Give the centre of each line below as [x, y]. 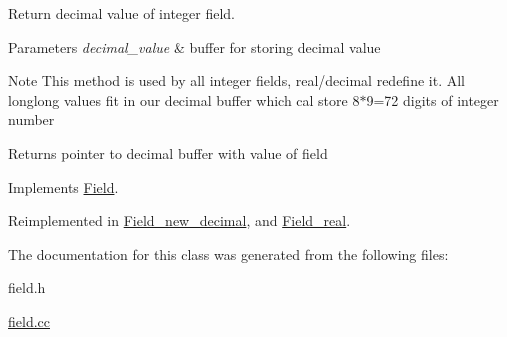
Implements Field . [63, 186]
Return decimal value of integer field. [121, 13]
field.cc [29, 320]
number [31, 119]
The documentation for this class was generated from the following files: [228, 253]
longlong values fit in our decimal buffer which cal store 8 [184, 99]
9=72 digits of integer [432, 99]
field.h [27, 287]
